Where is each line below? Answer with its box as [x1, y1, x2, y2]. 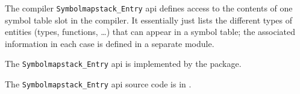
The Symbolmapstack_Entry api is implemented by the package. [5, 57, 242, 70]
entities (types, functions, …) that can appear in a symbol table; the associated [5, 25, 295, 38]
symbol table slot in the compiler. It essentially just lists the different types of [5, 13, 293, 26]
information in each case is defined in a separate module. [5, 37, 214, 49]
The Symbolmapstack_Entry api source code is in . [5, 78, 192, 90]
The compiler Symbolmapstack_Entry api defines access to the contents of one [5, 2, 293, 14]
